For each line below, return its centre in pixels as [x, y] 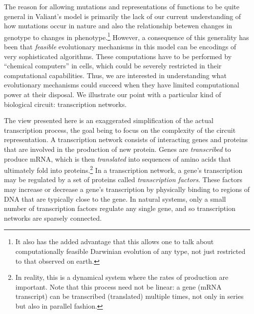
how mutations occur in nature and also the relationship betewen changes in [118, 26]
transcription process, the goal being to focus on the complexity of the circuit [120, 130]
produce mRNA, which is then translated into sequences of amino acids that [117, 158]
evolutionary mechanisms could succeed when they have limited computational [122, 85]
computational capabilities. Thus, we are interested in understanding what [115, 75]
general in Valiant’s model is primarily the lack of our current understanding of [123, 16]
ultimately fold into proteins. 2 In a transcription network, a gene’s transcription [123, 169]
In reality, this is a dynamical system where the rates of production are [122, 277]
